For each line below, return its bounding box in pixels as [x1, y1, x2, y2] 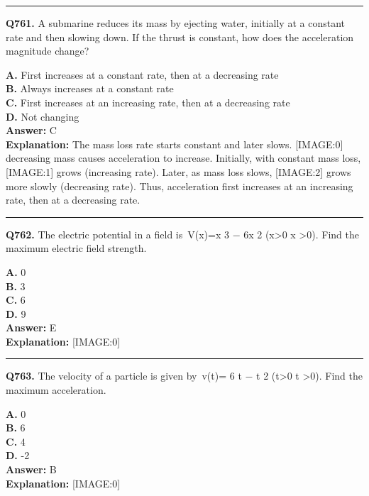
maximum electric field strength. [6, 241, 147, 255]
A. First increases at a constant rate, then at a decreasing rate [6, 67, 279, 82]
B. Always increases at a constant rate [6, 81, 174, 96]
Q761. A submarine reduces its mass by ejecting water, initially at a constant [6, 16, 345, 30]
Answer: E [6, 320, 57, 335]
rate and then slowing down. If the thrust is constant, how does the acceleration [6, 29, 354, 44]
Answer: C [6, 123, 57, 138]
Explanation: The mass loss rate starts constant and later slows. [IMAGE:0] [6, 136, 343, 151]
